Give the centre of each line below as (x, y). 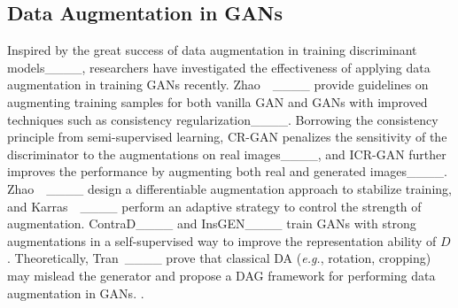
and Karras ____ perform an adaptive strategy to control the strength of (214, 206)
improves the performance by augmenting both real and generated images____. (227, 171)
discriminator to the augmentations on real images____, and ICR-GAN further (227, 154)
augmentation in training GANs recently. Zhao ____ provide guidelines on (218, 85)
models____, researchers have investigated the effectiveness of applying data (219, 67)
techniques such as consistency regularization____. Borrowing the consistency (223, 119)
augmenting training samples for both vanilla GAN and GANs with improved (217, 101)
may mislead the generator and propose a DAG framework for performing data (221, 275)
